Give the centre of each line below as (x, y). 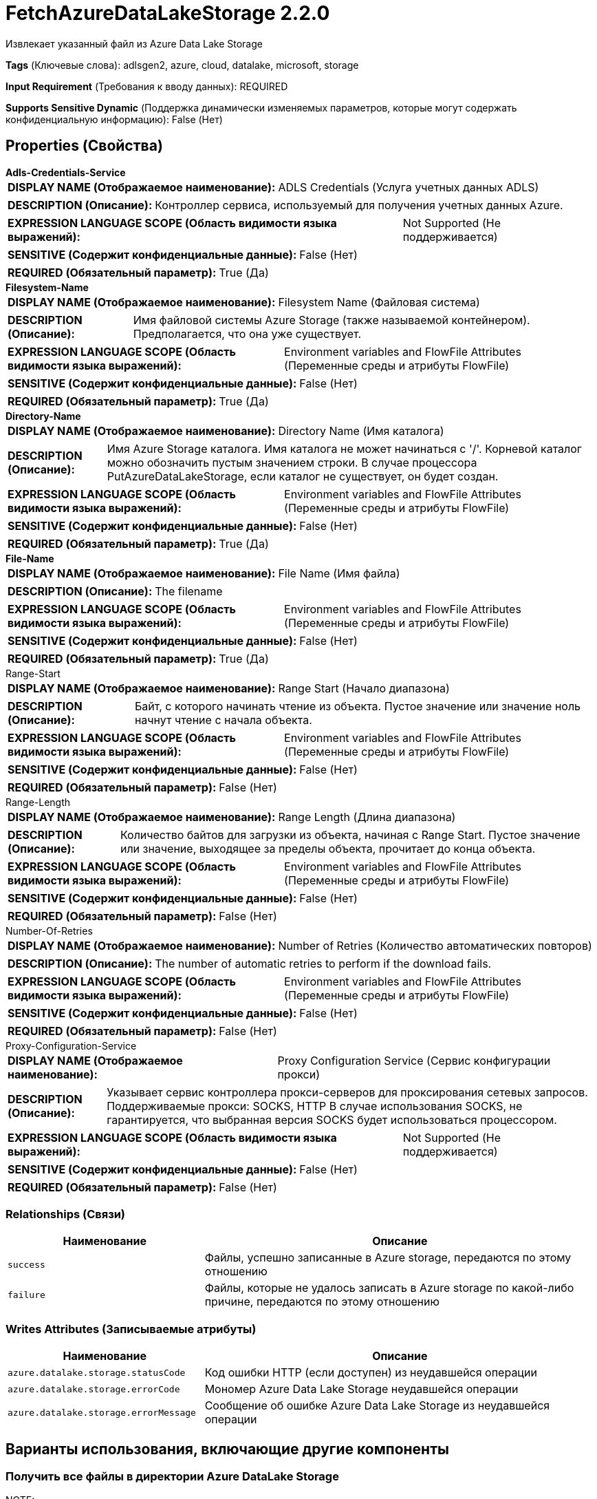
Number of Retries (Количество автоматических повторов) (435, 945)
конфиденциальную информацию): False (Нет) (114, 119)
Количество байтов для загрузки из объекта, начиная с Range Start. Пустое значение (350, 834)
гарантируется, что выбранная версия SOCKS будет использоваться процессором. (332, 1119)
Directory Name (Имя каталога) (361, 430)
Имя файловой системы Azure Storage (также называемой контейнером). (332, 320)
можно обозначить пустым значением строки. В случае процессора (292, 462)
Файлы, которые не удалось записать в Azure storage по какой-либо (389, 1288)
